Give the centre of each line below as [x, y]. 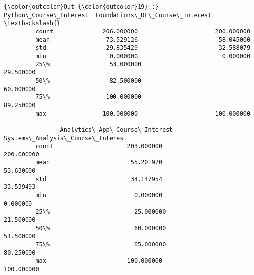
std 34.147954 [99, 179]
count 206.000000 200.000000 [143, 31]
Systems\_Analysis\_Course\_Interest [66, 138]
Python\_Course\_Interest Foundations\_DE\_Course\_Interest [108, 15]
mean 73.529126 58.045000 [143, 40]
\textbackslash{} [32, 23]
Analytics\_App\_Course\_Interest [116, 130]
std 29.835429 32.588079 [143, 48]
